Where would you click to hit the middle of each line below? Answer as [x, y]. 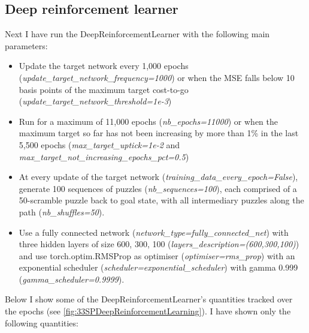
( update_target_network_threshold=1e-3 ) [95, 101]
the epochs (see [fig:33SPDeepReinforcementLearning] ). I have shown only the [148, 311]
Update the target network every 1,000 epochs [104, 66]
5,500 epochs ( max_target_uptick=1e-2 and [99, 144]
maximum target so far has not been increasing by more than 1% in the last [159, 133]
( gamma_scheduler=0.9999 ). [72, 279]
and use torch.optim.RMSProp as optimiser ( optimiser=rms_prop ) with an [157, 255]
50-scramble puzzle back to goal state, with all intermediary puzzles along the [161, 200]
